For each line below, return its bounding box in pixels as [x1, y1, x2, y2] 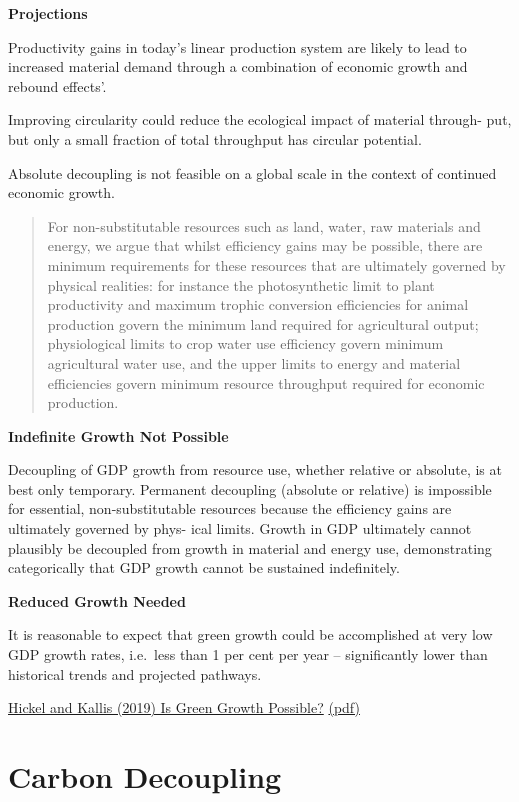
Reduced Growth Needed [8, 590, 186, 611]
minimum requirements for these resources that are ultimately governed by [47, 254, 506, 275]
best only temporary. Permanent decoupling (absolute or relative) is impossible [8, 478, 492, 499]
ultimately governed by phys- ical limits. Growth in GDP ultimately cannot [8, 518, 472, 539]
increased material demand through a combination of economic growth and [8, 56, 468, 77]
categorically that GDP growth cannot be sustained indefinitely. [8, 557, 400, 578]
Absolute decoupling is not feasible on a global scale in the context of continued [8, 162, 497, 183]
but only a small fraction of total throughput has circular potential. [8, 128, 422, 149]
